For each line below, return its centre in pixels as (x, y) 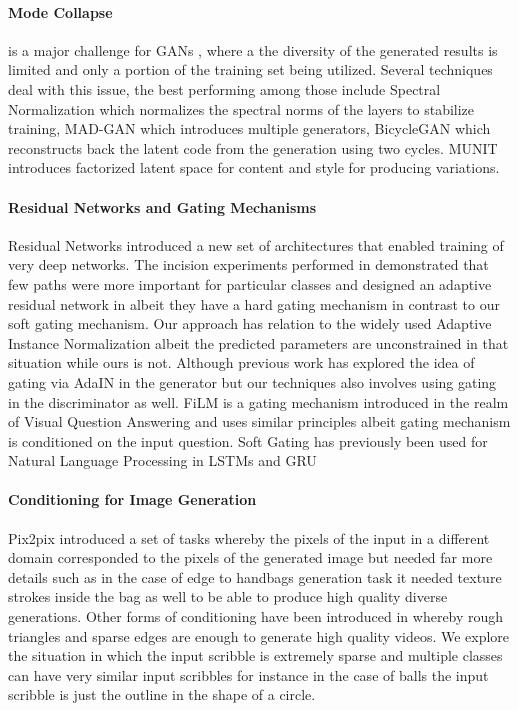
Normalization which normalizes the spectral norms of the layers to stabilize (241, 108)
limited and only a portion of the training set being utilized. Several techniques (250, 69)
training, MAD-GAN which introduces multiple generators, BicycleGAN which (249, 128)
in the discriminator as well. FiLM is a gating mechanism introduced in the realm (258, 401)
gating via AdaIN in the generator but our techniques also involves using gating (252, 381)
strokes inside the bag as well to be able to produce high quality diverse (228, 596)
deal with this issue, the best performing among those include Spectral (224, 88)
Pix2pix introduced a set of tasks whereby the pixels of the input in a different (249, 537)
